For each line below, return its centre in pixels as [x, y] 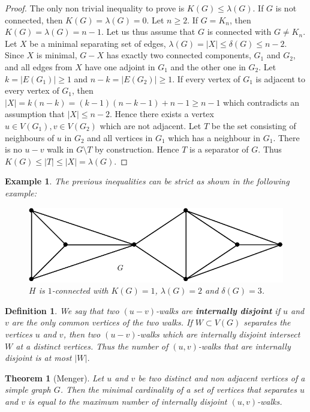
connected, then [34, 20]
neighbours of [30, 137]
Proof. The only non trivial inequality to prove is [95, 8]
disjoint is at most [38, 358]
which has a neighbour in [214, 137]
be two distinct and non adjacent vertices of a [222, 377]
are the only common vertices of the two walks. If [102, 322]
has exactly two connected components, [179, 55]
